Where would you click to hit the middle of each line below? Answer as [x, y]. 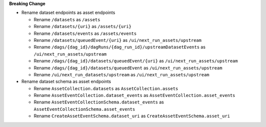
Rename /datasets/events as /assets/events [85, 33]
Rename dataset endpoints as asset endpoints [68, 13]
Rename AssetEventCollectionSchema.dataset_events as [99, 102]
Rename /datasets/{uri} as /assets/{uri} [83, 27]
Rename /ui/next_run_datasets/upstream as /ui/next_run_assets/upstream [121, 74]
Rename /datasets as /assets [67, 19]
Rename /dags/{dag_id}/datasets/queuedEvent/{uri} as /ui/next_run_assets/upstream [136, 61]
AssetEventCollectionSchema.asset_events [84, 109]
